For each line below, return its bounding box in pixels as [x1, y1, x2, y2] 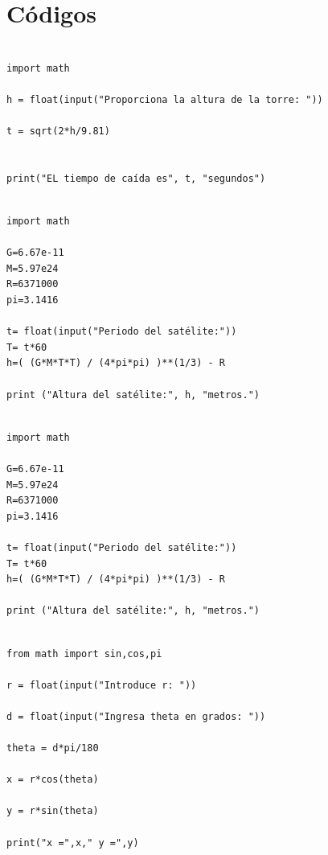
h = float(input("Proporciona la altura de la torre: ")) [6, 93, 323, 105]
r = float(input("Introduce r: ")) [6, 679, 197, 691]
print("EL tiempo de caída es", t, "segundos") [6, 172, 266, 184]
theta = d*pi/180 [6, 742, 99, 754]
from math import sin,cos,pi [6, 647, 162, 660]
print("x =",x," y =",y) [6, 837, 139, 849]
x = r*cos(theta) [6, 774, 99, 786]
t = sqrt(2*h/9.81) [6, 125, 110, 138]
